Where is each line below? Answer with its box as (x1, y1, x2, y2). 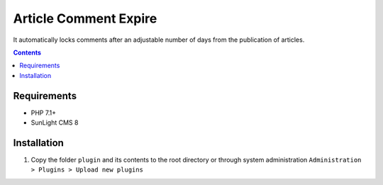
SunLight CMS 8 (30, 118, 79, 127)
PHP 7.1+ (30, 108, 57, 117)
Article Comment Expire (13, 11, 157, 26)
